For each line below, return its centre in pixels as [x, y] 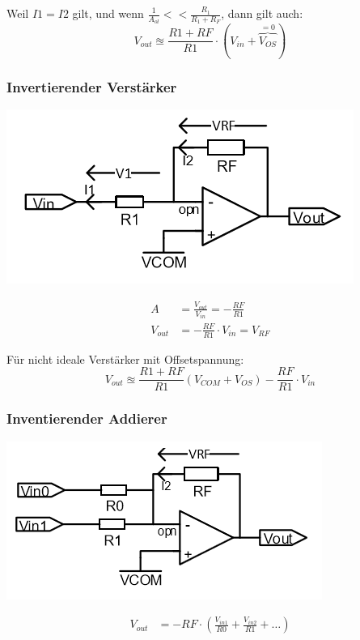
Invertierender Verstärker [92, 87]
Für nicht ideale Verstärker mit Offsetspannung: [125, 358]
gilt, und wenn [108, 13]
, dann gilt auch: [262, 13]
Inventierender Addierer [87, 418]
